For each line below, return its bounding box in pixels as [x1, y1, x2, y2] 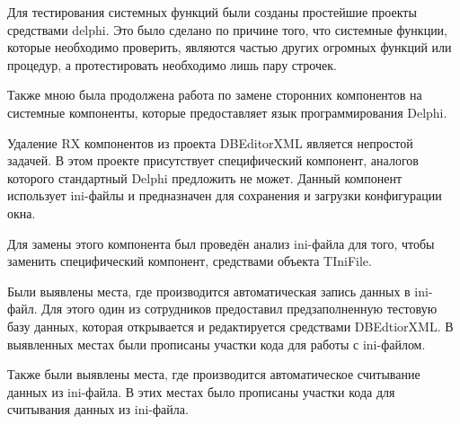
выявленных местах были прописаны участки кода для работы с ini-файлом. [7, 334, 426, 353]
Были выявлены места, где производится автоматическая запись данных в [7, 281, 411, 300]
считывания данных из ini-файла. [7, 400, 189, 419]
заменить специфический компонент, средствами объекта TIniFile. [7, 252, 372, 270]
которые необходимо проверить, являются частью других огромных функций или [7, 38, 452, 57]
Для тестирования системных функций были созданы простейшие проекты [7, 3, 417, 21]
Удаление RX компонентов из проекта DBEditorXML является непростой [7, 133, 413, 152]
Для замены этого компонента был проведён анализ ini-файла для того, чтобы [7, 234, 435, 252]
